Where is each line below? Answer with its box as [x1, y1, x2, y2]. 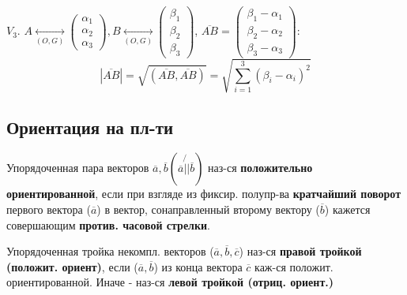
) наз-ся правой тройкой [239, 243, 362, 260]
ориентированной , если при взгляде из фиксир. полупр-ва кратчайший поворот [6, 185, 401, 202]
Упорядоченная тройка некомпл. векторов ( [6, 243, 214, 260]
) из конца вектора [153, 258, 243, 274]
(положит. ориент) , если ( [6, 258, 138, 274]
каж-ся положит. [254, 258, 334, 274]
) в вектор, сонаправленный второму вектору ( [96, 200, 320, 217]
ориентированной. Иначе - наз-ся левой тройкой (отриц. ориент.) [6, 274, 334, 290]
